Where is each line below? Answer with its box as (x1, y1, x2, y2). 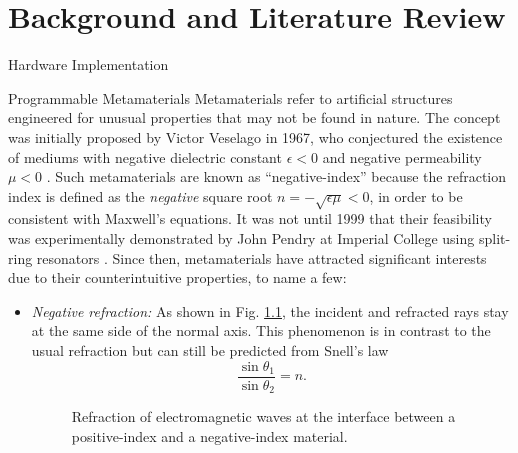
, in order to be (369, 185, 463, 206)
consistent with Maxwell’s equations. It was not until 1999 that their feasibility (8, 208, 492, 229)
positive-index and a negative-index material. (71, 425, 348, 446)
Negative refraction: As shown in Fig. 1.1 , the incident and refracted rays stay (31, 300, 509, 321)
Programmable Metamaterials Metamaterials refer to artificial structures (8, 87, 453, 108)
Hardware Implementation (8, 54, 169, 75)
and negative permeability (322, 146, 482, 167)
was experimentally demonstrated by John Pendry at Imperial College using (8, 228, 475, 249)
